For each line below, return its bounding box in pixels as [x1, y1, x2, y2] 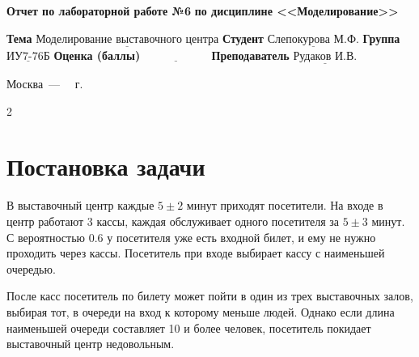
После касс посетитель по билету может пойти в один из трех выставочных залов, [6, 287, 413, 304]
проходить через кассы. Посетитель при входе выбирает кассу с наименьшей [6, 244, 385, 261]
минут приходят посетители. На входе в [186, 197, 383, 214]
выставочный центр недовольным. [6, 335, 175, 352]
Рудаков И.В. [293, 50, 358, 62]
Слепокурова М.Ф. [267, 33, 359, 45]
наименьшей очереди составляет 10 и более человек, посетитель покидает [6, 319, 371, 336]
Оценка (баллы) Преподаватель [53, 46, 290, 63]
